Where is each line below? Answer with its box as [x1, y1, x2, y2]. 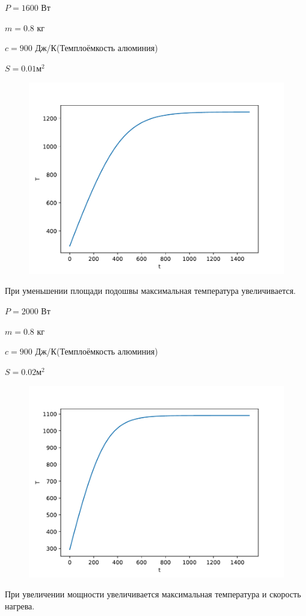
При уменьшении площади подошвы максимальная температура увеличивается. [5, 284, 296, 297]
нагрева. [5, 600, 35, 612]
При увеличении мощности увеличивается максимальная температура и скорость [5, 588, 301, 600]
